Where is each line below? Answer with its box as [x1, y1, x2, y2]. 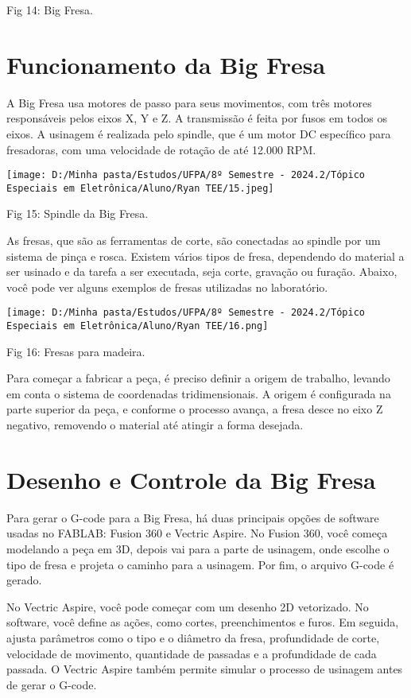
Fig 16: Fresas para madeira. [6, 343, 145, 359]
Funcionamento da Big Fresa [6, 48, 326, 80]
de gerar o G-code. [6, 676, 97, 692]
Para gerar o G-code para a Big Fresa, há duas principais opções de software [6, 509, 379, 525]
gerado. [6, 572, 42, 588]
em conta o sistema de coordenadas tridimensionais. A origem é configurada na [6, 385, 391, 401]
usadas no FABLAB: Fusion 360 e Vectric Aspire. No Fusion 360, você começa [6, 525, 388, 541]
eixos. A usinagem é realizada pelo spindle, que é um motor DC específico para [6, 125, 391, 142]
